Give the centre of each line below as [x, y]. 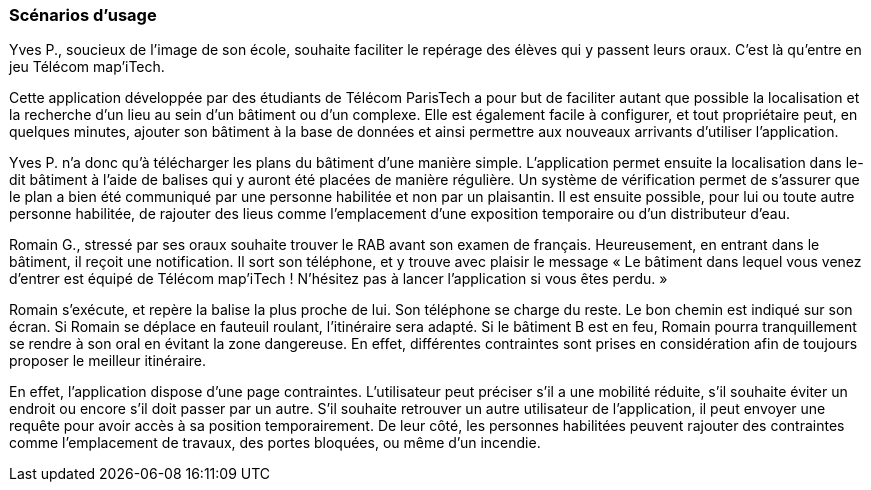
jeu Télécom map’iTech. [87, 67]
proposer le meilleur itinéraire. [108, 361]
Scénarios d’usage [83, 15]
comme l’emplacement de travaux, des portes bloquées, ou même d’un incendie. [275, 443]
